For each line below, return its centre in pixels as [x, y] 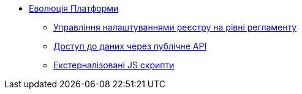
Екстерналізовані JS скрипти [114, 65]
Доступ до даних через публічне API [130, 46]
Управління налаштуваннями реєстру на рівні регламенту [175, 27]
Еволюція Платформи [74, 8]
